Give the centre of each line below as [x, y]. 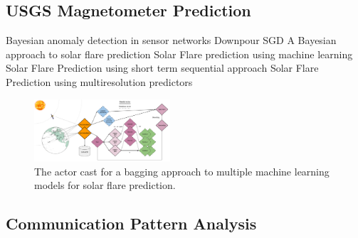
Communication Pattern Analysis [131, 223]
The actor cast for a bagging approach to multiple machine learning [182, 171]
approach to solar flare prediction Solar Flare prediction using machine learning [179, 54]
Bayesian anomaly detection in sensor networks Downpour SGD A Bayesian [171, 40]
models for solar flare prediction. [105, 185]
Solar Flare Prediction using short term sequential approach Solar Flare [162, 68]
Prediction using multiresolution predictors [99, 81]
